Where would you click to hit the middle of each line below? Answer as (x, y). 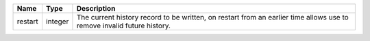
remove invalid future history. (124, 26)
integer (57, 22)
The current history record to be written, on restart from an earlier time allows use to (212, 17)
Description (96, 8)
